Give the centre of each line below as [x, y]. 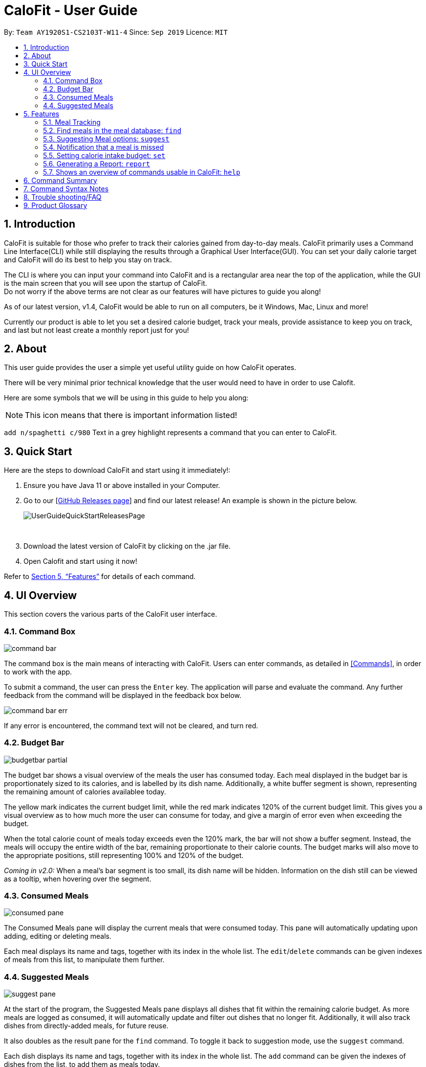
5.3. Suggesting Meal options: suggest [106, 139]
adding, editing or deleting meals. [58, 936]
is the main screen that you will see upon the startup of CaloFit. [106, 283]
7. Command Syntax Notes [66, 188]
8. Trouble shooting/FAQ [63, 197]
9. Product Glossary [55, 205]
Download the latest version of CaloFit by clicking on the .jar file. [127, 546]
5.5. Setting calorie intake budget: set [104, 155]
